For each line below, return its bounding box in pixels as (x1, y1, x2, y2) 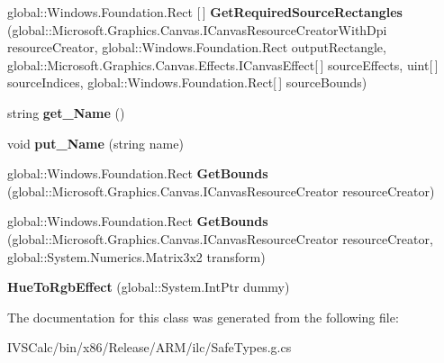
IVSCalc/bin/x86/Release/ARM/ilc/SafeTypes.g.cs (7, 338, 292, 357)
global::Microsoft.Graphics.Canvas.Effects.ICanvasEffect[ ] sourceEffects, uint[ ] (7, 55, 439, 74)
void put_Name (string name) (7, 133, 184, 152)
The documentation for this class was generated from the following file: (7, 307, 399, 326)
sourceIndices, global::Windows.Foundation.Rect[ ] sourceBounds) (7, 73, 367, 92)
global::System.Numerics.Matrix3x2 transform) (7, 247, 266, 266)
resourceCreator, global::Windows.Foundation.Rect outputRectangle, (7, 38, 386, 57)
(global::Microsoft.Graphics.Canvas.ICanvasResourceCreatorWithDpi (7, 20, 387, 39)
